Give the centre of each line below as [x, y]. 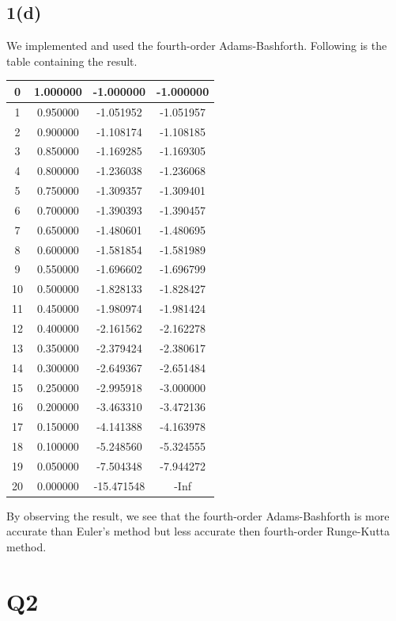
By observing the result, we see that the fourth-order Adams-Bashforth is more [198, 515]
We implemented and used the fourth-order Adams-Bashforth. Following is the [197, 46]
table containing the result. [72, 61]
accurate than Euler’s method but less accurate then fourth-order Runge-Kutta [198, 531]
